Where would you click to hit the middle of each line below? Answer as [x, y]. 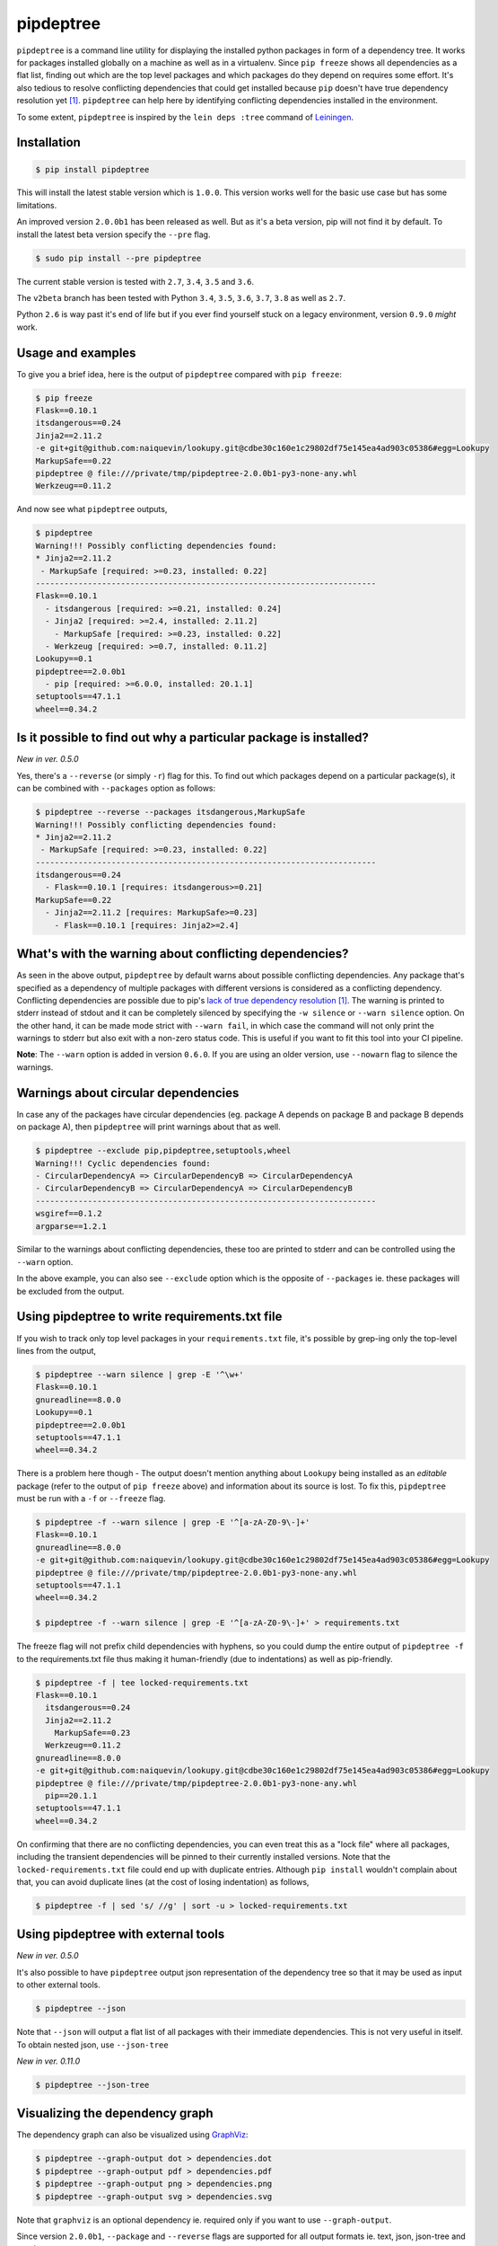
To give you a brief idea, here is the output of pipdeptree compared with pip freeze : [179, 374]
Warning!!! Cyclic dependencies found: [123, 1163]
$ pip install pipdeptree [92, 169]
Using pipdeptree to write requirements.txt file [149, 1317]
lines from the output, [57, 1350]
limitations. [37, 205]
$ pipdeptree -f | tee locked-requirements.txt [142, 1683]
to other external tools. [58, 1985]
